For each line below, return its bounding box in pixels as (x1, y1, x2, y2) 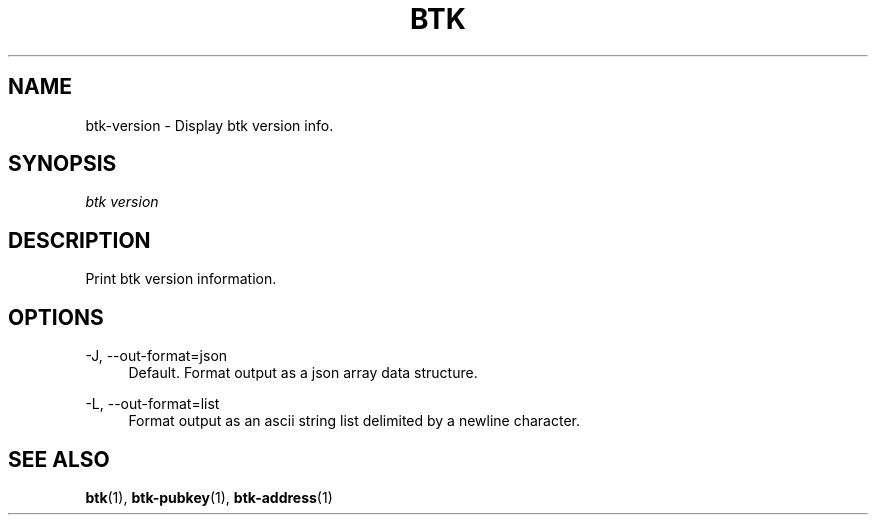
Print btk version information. (85, 270, 277, 288)
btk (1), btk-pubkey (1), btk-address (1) (85, 488, 333, 506)
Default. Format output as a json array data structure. (128, 364, 478, 382)
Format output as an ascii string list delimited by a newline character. (128, 412, 581, 430)
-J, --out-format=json (85, 347, 228, 365)
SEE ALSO (8, 446, 110, 472)
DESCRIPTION (8, 227, 151, 253)
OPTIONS (8, 304, 104, 330)
